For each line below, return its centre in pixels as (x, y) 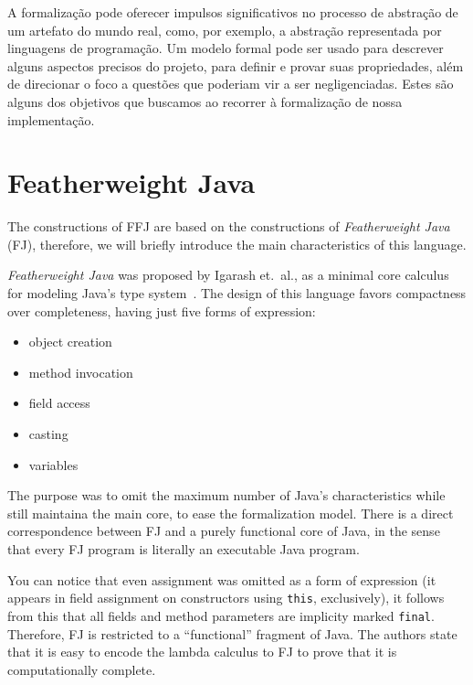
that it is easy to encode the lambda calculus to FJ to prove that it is (202, 652)
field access (59, 403)
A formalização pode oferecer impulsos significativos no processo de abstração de (233, 12)
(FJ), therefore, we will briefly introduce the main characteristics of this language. (237, 244)
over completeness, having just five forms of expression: (162, 310)
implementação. (51, 119)
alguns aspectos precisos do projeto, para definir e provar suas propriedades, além (236, 65)
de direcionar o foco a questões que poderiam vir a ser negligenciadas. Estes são (231, 84)
